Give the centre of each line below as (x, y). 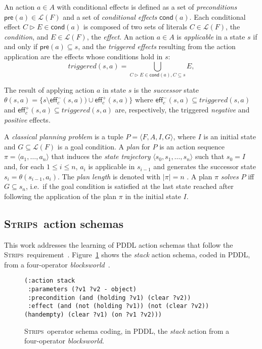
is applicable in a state (211, 36)
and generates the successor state (205, 166)
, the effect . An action (121, 36)
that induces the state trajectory (101, 156)
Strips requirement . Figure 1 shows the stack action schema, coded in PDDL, (127, 255)
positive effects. (27, 119)
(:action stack (50, 281)
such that (210, 156)
